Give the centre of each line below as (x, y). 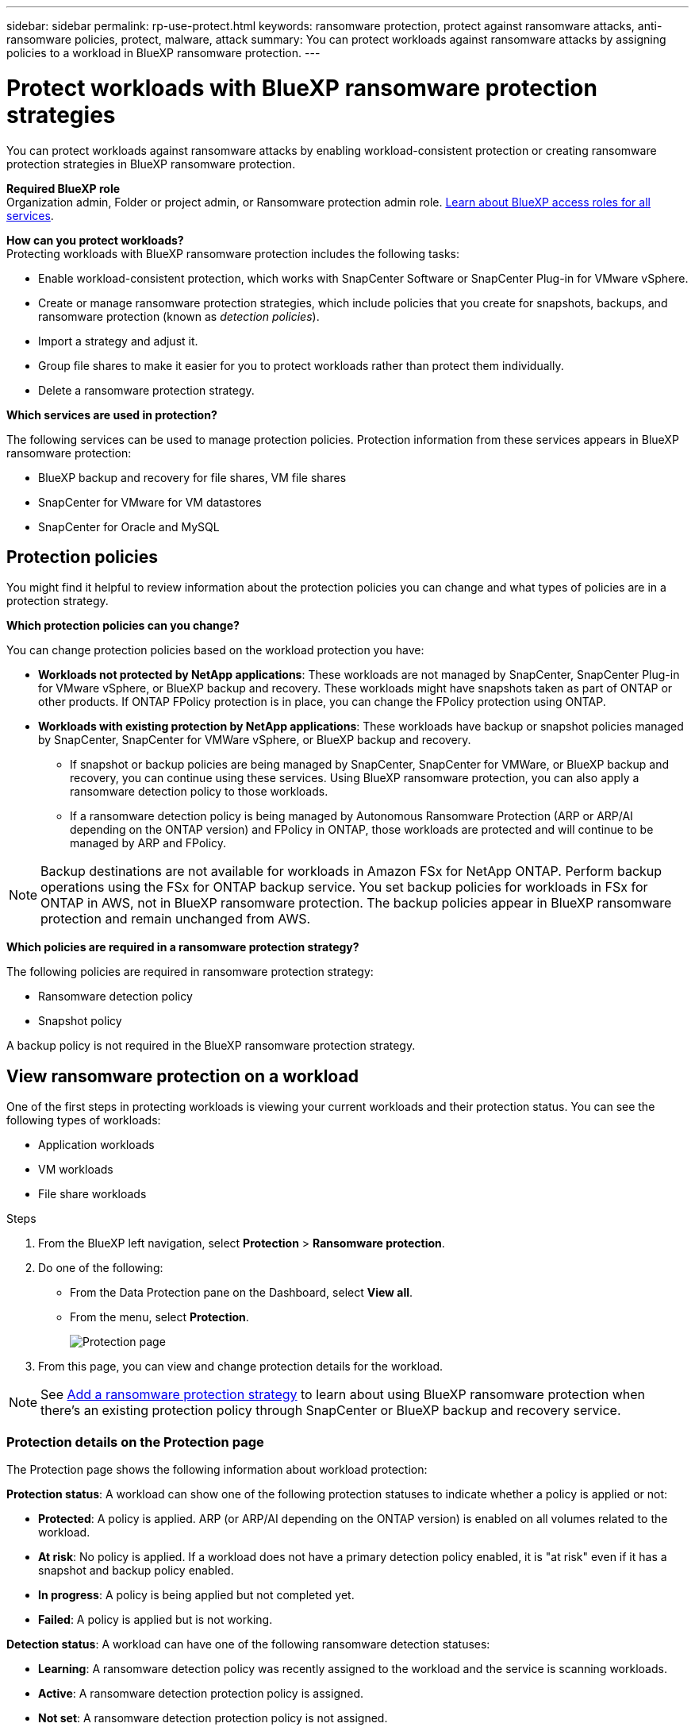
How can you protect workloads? (95, 240)
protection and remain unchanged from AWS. (176, 919)
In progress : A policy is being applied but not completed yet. (196, 1594)
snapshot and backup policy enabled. (136, 1570)
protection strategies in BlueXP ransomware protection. (151, 164)
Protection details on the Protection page (135, 1442)
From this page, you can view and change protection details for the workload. (241, 1367)
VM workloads (76, 1170)
